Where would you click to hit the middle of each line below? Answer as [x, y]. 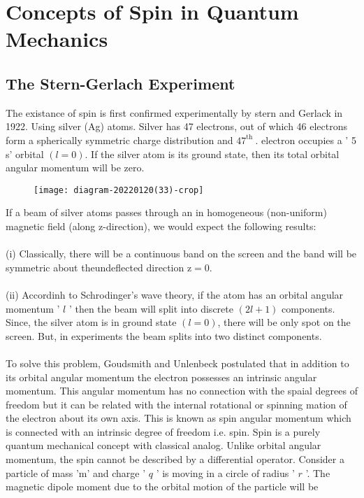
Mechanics [57, 39]
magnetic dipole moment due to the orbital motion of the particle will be [162, 486]
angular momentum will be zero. [75, 168]
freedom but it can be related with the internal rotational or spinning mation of [176, 404]
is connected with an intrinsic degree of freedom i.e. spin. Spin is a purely [163, 431]
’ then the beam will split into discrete [151, 308]
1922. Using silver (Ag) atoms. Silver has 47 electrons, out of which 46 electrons [177, 126]
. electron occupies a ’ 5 [306, 140]
